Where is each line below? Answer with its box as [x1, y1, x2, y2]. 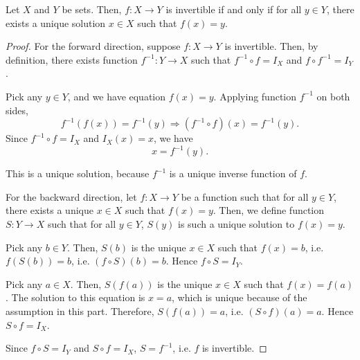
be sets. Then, [62, 2, 122, 16]
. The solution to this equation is [6, 290, 145, 305]
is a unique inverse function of [169, 166, 297, 181]
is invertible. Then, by [224, 39, 318, 53]
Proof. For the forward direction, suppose [6, 39, 181, 53]
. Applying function [213, 89, 297, 103]
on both [316, 89, 350, 103]
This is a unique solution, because [6, 166, 150, 181]
